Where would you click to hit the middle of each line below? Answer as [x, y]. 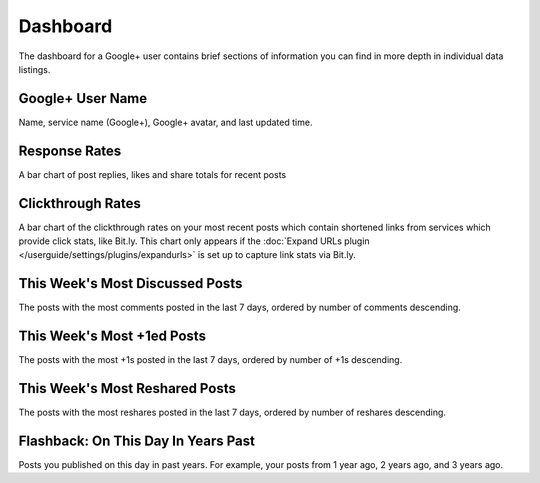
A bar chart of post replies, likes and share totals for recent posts [152, 174]
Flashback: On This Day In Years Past [136, 440]
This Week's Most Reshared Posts [127, 388]
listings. [34, 69]
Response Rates [70, 150]
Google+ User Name [83, 98]
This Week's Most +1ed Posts [112, 336]
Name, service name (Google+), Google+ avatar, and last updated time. [165, 122]
